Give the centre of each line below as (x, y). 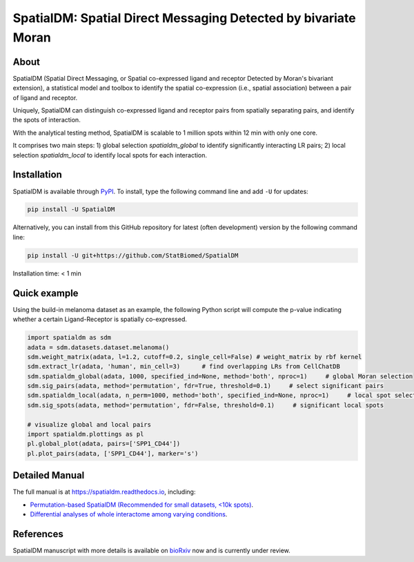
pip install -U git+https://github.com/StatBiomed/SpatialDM (133, 255)
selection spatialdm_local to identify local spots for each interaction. (110, 155)
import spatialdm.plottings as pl (86, 434)
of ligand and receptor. (45, 97)
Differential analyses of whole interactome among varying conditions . (129, 514)
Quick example (46, 293)
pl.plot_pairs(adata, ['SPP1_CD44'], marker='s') (113, 453)
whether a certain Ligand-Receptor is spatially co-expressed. (100, 319)
